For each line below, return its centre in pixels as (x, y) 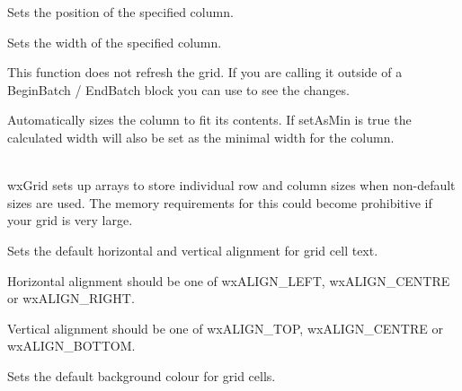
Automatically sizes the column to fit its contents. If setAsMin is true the (209, 120)
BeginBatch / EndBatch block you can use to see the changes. (178, 89)
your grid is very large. (70, 220)
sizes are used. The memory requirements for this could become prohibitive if (220, 202)
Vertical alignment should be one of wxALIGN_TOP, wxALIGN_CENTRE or (225, 328)
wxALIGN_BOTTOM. (71, 346)
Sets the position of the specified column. (120, 12)
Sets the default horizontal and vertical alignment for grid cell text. (193, 250)
